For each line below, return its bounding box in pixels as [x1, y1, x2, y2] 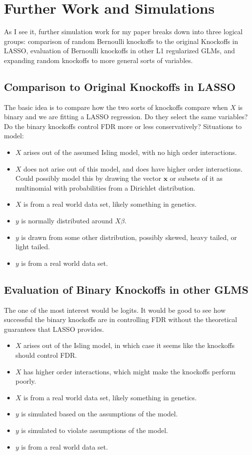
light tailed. [15, 241, 50, 252]
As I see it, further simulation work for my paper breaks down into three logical [4, 26, 243, 37]
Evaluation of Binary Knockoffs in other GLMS [4, 282, 249, 297]
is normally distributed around [21, 216, 113, 226]
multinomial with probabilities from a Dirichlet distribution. [15, 182, 196, 193]
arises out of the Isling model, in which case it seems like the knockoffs [23, 340, 235, 350]
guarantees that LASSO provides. [4, 324, 105, 334]
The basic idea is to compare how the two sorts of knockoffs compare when [4, 102, 228, 112]
